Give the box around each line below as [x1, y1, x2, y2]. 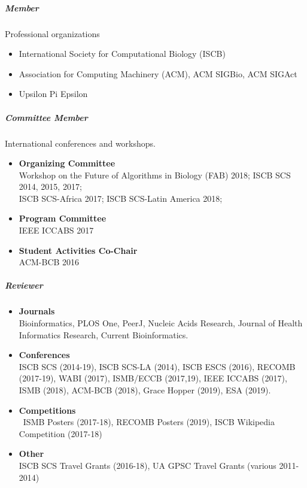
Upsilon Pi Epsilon [19, 87, 88, 100]
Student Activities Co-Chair [19, 244, 138, 256]
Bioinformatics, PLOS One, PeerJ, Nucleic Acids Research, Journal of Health [19, 317, 303, 329]
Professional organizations [5, 27, 100, 40]
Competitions [19, 404, 76, 416]
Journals [19, 305, 55, 317]
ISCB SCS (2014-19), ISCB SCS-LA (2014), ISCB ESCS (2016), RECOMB [19, 360, 296, 372]
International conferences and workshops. [5, 137, 156, 149]
